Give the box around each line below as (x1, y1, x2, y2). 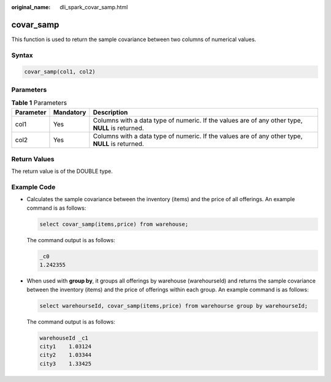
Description (93, 108, 128, 117)
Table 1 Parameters (11, 99, 67, 107)
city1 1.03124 (39, 343, 92, 350)
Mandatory (53, 108, 86, 117)
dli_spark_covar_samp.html (59, 4, 128, 10)
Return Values (11, 155, 55, 163)
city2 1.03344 (39, 351, 92, 359)
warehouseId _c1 (39, 334, 89, 342)
